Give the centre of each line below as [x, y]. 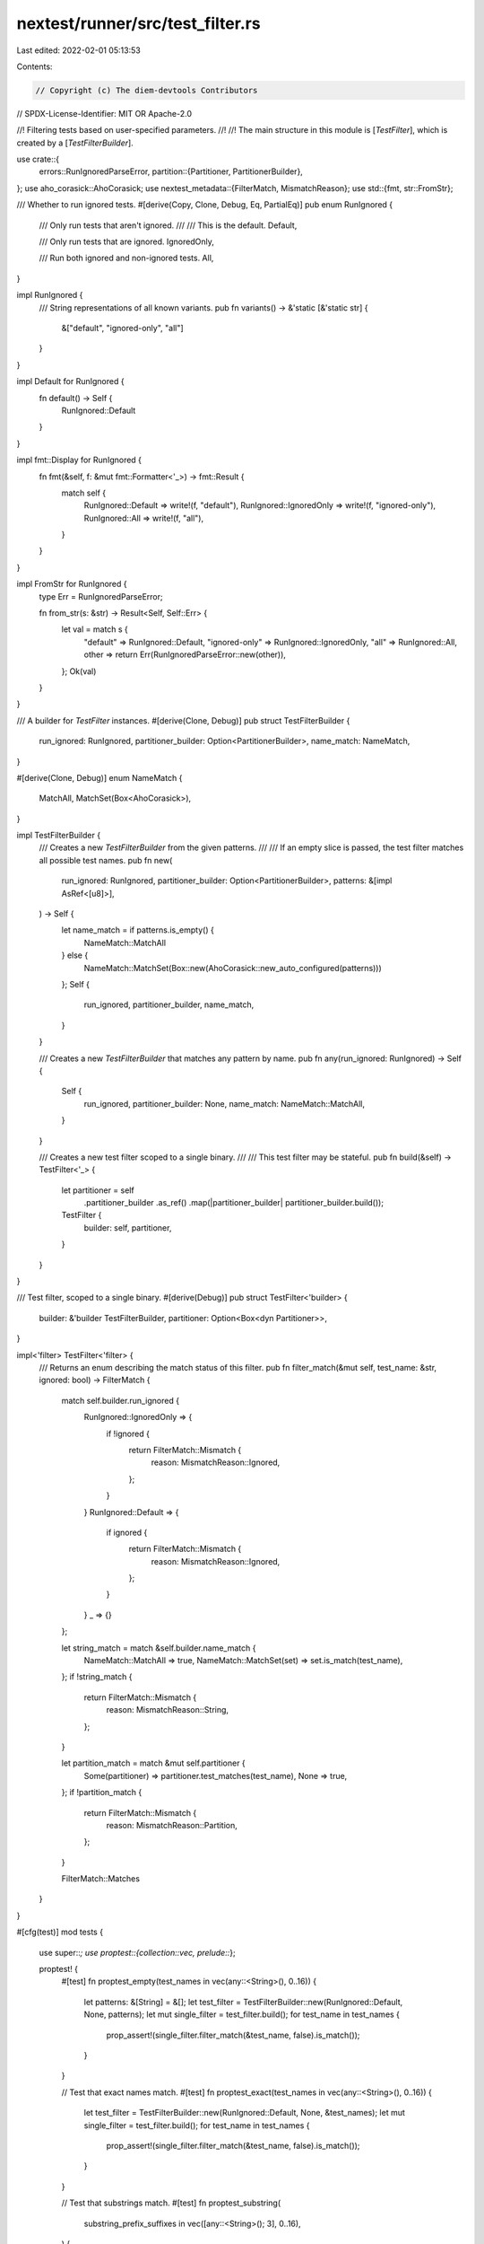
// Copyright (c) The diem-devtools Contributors [147, 90]
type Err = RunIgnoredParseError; [101, 596]
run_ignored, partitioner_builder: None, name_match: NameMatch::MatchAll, [225, 1103]
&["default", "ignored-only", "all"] [122, 328]
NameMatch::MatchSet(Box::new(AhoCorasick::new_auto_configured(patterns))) [233, 968]
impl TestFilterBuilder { [59, 836]
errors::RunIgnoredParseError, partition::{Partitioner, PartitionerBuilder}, [171, 171]
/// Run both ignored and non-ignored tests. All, [126, 258]
